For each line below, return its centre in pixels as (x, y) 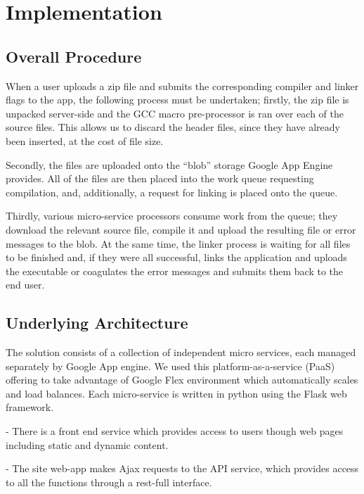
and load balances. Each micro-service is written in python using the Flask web (176, 393)
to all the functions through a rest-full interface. (109, 482)
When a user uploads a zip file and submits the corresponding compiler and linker (182, 85)
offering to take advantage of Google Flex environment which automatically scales (182, 380)
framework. (30, 407)
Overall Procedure (74, 56)
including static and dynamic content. (87, 444)
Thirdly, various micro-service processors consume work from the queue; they (172, 216)
